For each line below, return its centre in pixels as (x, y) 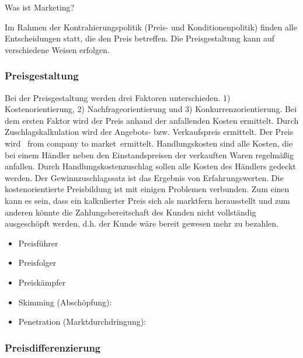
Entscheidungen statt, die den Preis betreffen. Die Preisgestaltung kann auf (140, 38)
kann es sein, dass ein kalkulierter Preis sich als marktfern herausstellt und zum (147, 200)
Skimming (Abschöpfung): (65, 302)
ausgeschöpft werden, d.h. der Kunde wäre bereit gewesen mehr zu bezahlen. (142, 223)
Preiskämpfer (42, 282)
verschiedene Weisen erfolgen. (57, 49)
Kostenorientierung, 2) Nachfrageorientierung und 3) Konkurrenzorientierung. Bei (151, 109)
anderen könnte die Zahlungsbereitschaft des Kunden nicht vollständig (130, 212)
